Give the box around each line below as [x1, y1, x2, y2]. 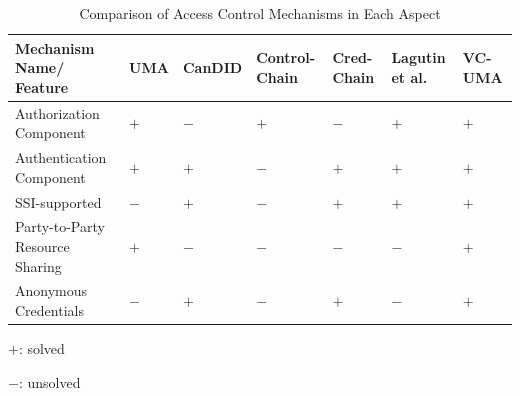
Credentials [15, 299, 84, 320]
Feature [15, 76, 69, 97]
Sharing [15, 255, 62, 276]
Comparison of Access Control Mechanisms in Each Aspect [79, 3, 441, 23]
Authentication [15, 147, 107, 168]
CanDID [182, 57, 243, 78]
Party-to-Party [15, 216, 105, 237]
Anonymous [15, 280, 88, 301]
